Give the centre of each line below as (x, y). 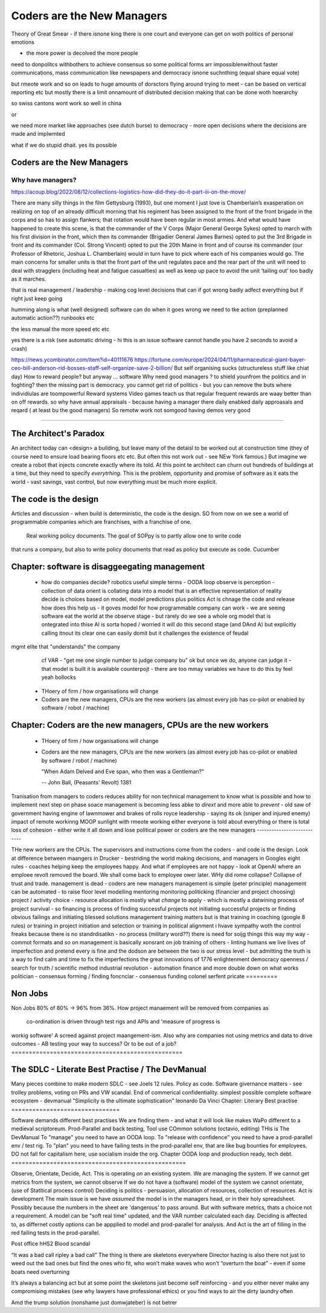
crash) (19, 348)
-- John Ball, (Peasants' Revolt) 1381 (86, 783)
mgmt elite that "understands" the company (66, 647)
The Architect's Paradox (58, 434)
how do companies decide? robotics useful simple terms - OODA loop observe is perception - (158, 582)
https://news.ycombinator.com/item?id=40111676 (72, 360)
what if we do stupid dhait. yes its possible (64, 145)
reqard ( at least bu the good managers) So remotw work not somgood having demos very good (131, 410)
